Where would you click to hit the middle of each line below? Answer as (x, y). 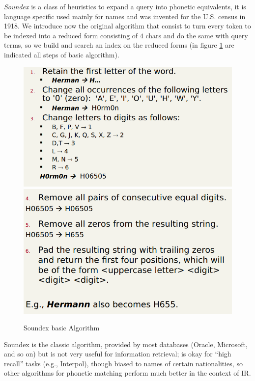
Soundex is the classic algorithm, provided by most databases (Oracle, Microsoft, (126, 344)
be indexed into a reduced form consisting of (71, 35)
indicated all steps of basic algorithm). (62, 54)
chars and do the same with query (197, 35)
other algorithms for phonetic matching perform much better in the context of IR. (127, 373)
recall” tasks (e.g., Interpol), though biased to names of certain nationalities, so (123, 363)
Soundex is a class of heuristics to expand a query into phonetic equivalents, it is (125, 6)
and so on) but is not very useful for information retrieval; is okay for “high (118, 354)
